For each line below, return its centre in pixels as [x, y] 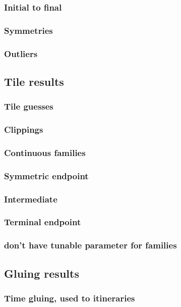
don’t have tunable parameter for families [91, 245]
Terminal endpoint [43, 222]
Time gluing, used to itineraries [70, 298]
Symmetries [28, 30]
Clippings [24, 130]
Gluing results [42, 273]
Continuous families [45, 152]
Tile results [34, 81]
